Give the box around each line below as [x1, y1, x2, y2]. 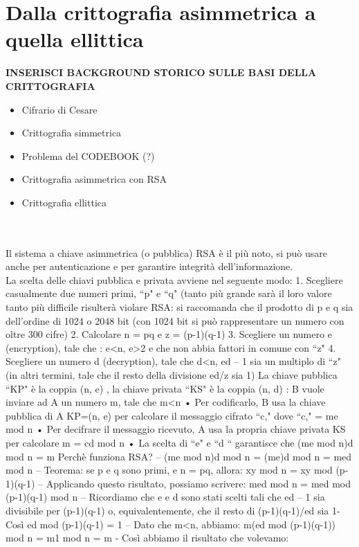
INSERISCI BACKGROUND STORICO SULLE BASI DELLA [6, 65, 317, 80]
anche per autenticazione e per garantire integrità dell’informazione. [6, 259, 293, 273]
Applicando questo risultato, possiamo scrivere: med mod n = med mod [46, 476, 351, 490]
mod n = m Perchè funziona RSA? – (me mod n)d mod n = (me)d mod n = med [6, 449, 352, 463]
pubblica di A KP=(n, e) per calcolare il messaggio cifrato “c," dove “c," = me [6, 408, 338, 422]
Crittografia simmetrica [21, 125, 122, 140]
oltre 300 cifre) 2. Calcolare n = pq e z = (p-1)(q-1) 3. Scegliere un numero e [6, 327, 332, 341]
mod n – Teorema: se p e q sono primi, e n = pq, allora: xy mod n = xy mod [6, 463, 333, 477]
